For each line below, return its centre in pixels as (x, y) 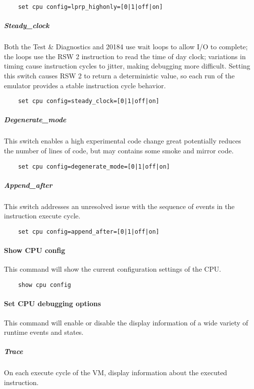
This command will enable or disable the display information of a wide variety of (126, 322)
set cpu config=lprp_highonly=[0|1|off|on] (91, 7)
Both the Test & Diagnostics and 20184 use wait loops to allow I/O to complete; (126, 47)
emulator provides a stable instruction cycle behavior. (85, 85)
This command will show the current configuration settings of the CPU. (113, 269)
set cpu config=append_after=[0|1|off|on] (89, 232)
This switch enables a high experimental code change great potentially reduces (123, 141)
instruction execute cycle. (42, 216)
